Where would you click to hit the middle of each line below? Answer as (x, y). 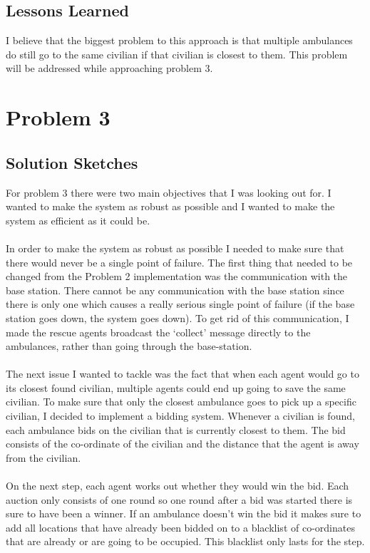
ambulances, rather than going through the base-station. (129, 346)
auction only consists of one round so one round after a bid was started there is (179, 499)
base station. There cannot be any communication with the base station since (175, 290)
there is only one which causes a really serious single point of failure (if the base (180, 304)
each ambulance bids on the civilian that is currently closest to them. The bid (176, 429)
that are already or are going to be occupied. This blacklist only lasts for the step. (185, 541)
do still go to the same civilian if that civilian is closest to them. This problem (177, 54)
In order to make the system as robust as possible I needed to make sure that (175, 248)
